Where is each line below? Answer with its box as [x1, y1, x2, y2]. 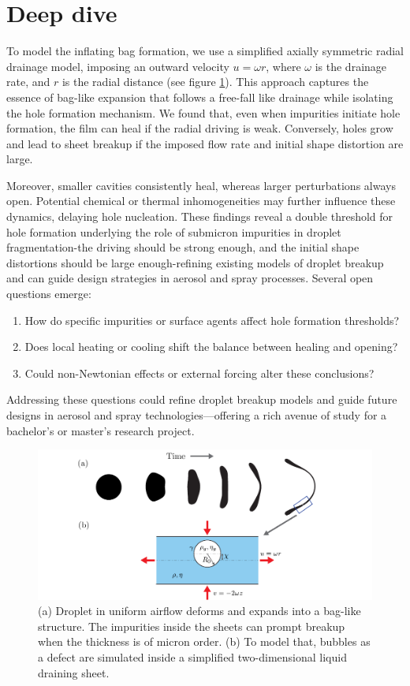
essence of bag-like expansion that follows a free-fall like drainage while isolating [6, 88, 393, 105]
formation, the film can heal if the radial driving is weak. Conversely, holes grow [6, 120, 393, 136]
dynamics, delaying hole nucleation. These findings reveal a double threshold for [6, 208, 393, 225]
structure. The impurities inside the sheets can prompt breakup [38, 617, 345, 634]
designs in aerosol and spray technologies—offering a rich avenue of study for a [6, 407, 387, 423]
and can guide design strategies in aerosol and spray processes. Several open [6, 270, 374, 286]
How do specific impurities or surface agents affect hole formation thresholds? [24, 311, 400, 328]
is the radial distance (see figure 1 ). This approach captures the [61, 73, 369, 90]
